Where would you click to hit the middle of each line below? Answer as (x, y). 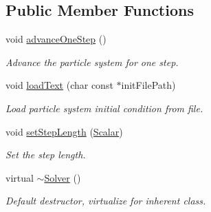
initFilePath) (148, 85)
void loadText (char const (59, 85)
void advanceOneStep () (56, 39)
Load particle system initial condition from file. (104, 108)
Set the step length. (46, 155)
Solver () (63, 177)
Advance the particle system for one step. (92, 62)
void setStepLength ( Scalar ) (64, 131)
